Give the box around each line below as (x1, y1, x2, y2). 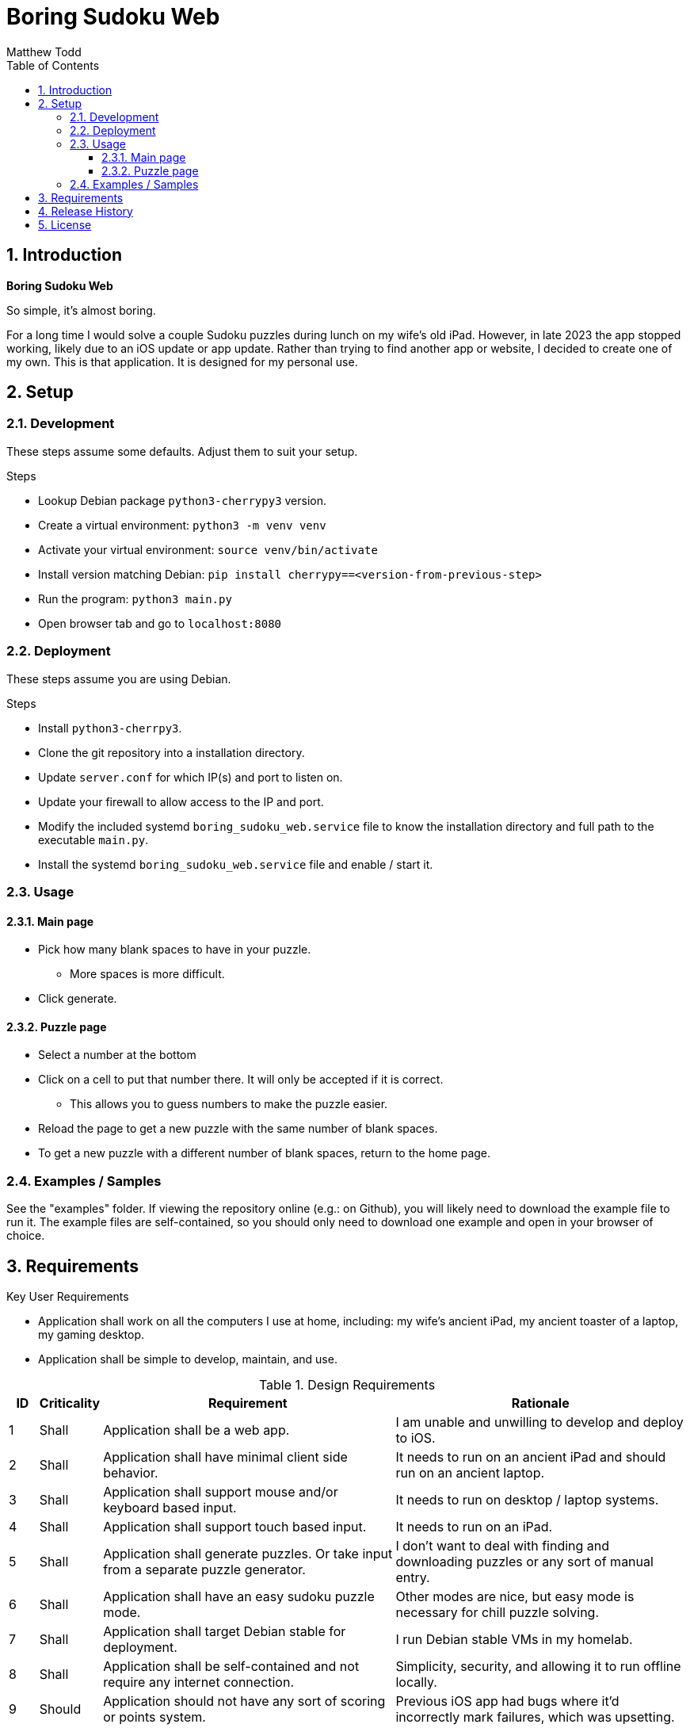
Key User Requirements (6, 1289, 129, 1303)
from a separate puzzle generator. (103, 1561, 306, 1577)
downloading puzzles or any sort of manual (395, 1553, 654, 1569)
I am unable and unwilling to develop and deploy (395, 1413, 684, 1430)
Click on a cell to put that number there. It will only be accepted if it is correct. (38, 1072, 444, 1087)
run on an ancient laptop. (395, 1464, 545, 1481)
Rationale (511, 1394, 570, 1411)
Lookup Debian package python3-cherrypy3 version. (38, 493, 327, 507)
